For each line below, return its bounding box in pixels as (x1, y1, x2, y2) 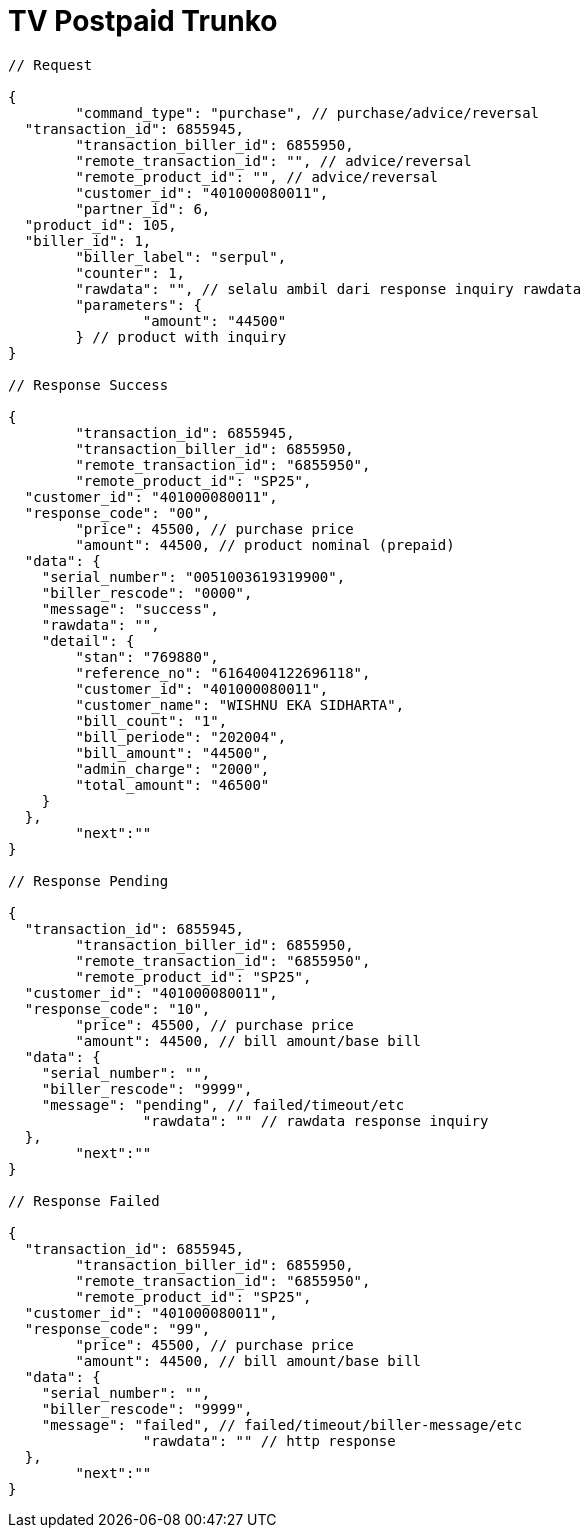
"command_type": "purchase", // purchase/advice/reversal (75, 104, 540, 121)
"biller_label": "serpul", (75, 248, 287, 265)
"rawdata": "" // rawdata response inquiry (142, 1112, 489, 1129)
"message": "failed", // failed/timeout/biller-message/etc (41, 1416, 523, 1433)
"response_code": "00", (24, 504, 211, 521)
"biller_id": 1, (24, 232, 152, 249)
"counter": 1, (75, 264, 186, 281)
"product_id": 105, (24, 216, 177, 233)
